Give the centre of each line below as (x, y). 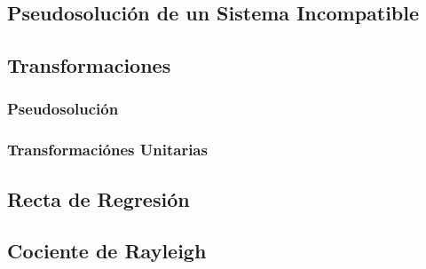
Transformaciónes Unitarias (107, 150)
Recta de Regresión (99, 198)
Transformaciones (89, 65)
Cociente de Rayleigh (107, 251)
